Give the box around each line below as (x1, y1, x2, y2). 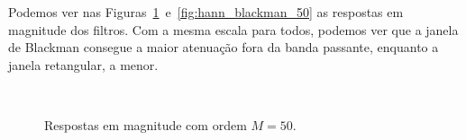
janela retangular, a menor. (8, 55, 159, 74)
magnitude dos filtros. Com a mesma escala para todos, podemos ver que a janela (8, 20, 459, 39)
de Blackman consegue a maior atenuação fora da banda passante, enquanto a (8, 38, 439, 57)
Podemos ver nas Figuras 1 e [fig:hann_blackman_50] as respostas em (8, 3, 404, 21)
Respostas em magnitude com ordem (44, 115, 247, 134)
